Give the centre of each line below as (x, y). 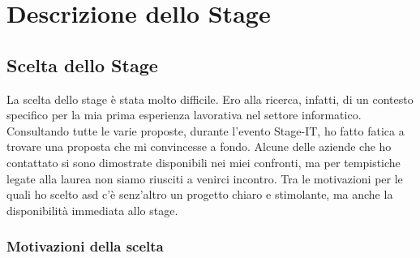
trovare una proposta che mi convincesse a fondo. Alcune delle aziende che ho (199, 146)
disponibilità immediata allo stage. (92, 210)
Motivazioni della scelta (85, 246)
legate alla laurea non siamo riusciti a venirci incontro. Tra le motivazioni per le (205, 178)
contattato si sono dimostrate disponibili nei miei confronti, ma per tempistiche (204, 162)
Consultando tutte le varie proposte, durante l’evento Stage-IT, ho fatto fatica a (206, 130)
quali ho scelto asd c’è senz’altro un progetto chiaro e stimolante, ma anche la (200, 194)
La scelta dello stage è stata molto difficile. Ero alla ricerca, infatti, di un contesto (210, 99)
